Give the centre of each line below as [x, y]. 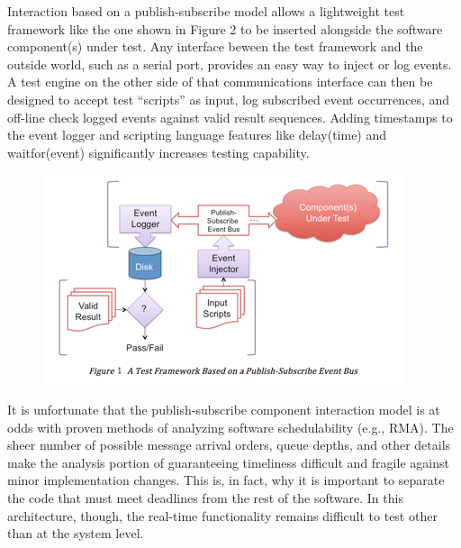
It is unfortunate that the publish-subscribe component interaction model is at [224, 409]
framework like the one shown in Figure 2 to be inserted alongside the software [225, 28]
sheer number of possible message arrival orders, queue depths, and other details [229, 445]
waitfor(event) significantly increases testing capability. [158, 152]
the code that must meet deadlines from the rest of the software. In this [205, 497]
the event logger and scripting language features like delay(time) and [197, 135]
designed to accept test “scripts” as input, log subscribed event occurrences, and [229, 99]
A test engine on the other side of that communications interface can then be [220, 82]
